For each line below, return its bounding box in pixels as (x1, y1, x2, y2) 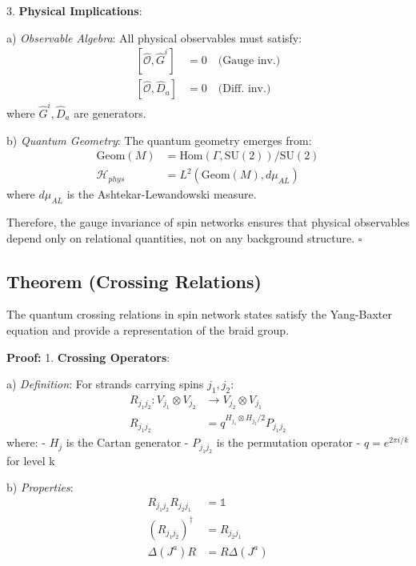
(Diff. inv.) (218, 83, 271, 95)
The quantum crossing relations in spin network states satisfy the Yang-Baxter (6, 306, 393, 323)
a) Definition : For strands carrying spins (6, 375, 204, 392)
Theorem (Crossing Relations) (6, 268, 262, 293)
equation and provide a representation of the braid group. (6, 322, 290, 338)
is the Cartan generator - (66, 434, 189, 451)
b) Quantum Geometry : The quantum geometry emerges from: (6, 131, 312, 148)
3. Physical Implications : (6, 2, 142, 18)
